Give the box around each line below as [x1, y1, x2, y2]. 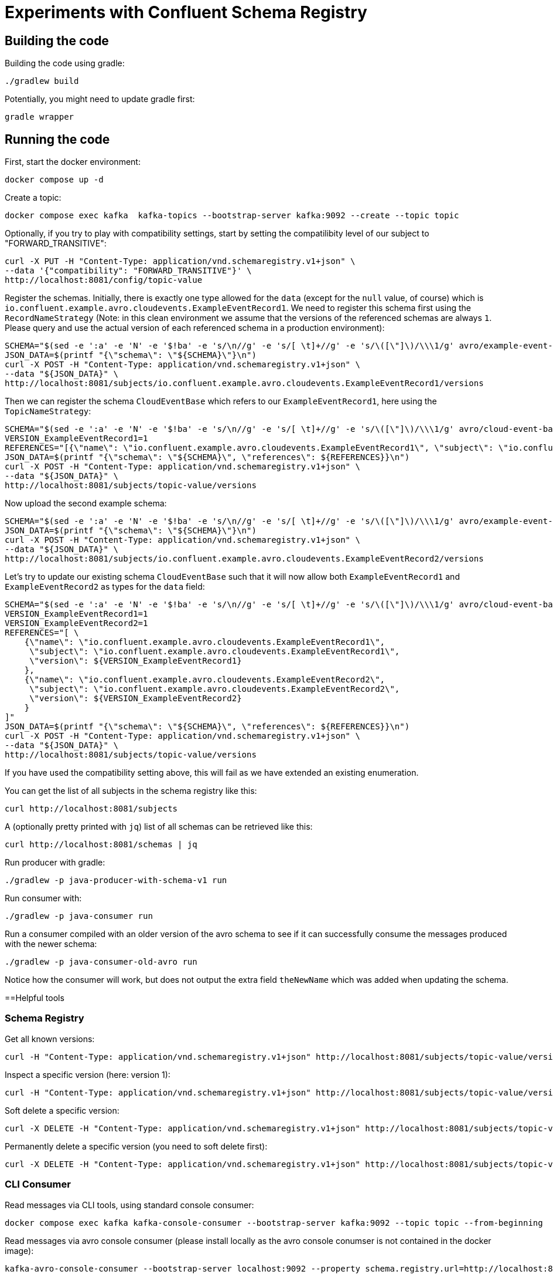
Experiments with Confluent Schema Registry [5, 2, 367, 22]
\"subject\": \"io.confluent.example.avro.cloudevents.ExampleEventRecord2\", [29, 684, 400, 694]
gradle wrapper [5, 112, 74, 122]
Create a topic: [5, 192, 62, 203]
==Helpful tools [5, 993, 64, 1003]
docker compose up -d [5, 175, 104, 185]
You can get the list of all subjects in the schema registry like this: [5, 786, 257, 796]
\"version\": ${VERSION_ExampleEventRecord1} [29, 656, 242, 666]
